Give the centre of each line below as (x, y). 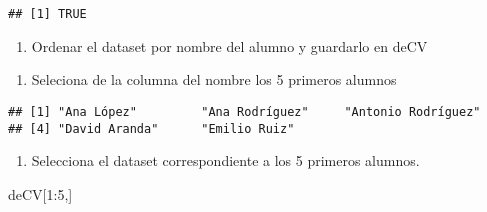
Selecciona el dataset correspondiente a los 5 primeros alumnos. (225, 160)
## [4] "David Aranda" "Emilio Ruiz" (151, 128)
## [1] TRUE (47, 14)
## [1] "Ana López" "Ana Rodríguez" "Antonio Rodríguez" (244, 111)
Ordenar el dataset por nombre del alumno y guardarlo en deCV (229, 45)
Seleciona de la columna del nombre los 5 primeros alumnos (214, 79)
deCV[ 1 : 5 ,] (40, 193)
